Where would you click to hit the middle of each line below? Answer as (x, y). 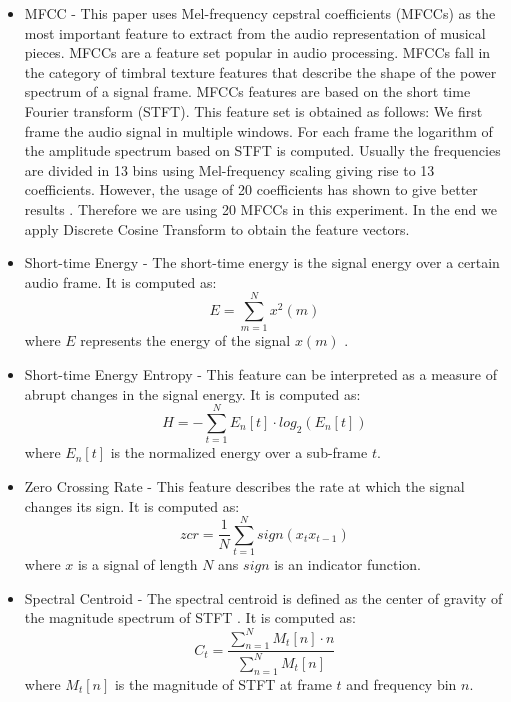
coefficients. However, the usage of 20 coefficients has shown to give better (251, 189)
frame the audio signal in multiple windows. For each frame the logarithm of (258, 130)
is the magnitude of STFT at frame (223, 683)
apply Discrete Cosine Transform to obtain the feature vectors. (217, 228)
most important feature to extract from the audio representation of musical (255, 32)
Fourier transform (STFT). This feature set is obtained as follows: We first (253, 110)
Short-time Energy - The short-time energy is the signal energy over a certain (262, 262)
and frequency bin (401, 683)
